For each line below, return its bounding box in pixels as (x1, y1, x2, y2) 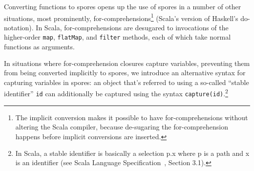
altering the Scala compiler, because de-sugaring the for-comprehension (15, 122, 228, 132)
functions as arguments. (4, 42, 75, 52)
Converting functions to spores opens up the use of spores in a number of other (4, 1, 241, 11)
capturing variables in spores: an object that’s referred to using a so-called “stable (4, 77, 249, 87)
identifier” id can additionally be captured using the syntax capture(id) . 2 (4, 87, 228, 99)
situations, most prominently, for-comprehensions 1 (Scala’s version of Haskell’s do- (4, 11, 250, 23)
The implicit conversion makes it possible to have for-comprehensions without (15, 112, 248, 122)
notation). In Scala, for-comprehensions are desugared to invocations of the (4, 22, 229, 32)
